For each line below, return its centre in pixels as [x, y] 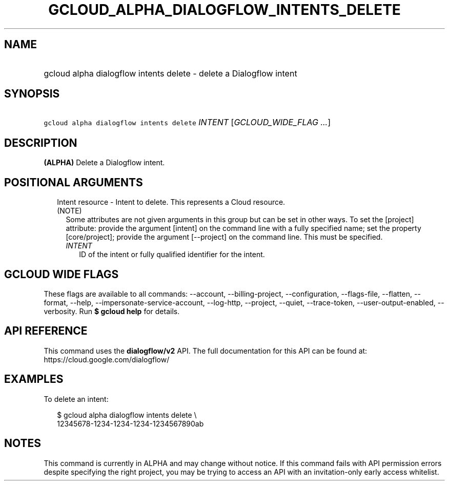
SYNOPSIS [32, 94]
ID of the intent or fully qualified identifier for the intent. [172, 255]
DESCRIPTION [41, 143]
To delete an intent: [76, 399]
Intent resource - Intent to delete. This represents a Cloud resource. [171, 202]
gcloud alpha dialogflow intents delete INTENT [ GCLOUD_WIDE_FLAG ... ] [187, 122]
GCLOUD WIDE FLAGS [62, 274]
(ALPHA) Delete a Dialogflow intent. [104, 163]
